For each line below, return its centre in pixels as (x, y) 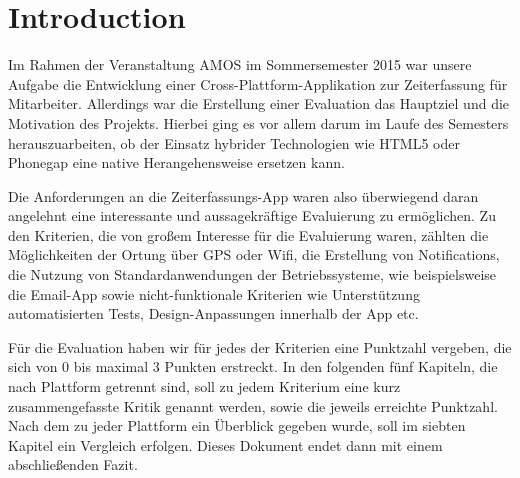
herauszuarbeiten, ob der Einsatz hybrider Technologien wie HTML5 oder (234, 142)
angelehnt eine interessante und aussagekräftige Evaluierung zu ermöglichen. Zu (252, 215)
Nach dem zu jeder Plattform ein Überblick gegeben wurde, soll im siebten (237, 425)
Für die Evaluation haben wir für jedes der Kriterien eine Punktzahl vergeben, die (260, 346)
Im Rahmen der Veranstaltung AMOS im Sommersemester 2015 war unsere (240, 64)
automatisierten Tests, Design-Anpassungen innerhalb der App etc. (213, 313)
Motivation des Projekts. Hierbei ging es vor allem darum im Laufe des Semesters (258, 122)
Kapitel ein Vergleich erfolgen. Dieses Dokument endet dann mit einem (225, 444)
